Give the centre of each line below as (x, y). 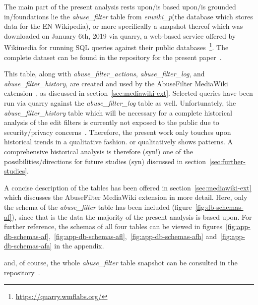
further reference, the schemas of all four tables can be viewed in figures (113, 226)
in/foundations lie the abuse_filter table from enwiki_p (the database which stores (129, 16)
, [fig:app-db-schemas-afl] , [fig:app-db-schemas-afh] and (133, 236)
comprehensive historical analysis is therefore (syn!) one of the (98, 151)
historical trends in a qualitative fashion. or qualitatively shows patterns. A (119, 142)
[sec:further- (227, 161)
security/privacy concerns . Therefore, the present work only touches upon (118, 132)
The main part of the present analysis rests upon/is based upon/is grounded (120, 6)
